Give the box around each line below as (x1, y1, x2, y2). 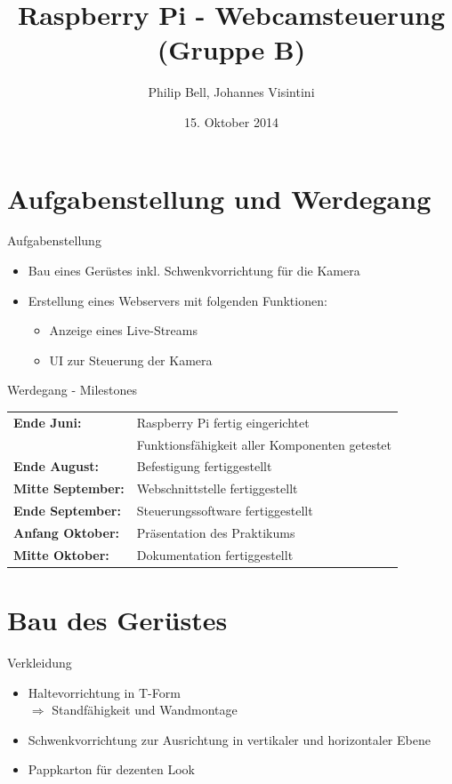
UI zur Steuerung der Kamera (49, 350, 213, 369)
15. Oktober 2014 (184, 112, 278, 131)
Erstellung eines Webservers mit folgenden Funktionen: (28, 291, 327, 309)
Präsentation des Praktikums (136, 523, 295, 541)
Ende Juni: (13, 412, 82, 431)
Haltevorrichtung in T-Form (28, 683, 181, 701)
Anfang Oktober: (13, 523, 119, 541)
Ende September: (13, 501, 121, 520)
